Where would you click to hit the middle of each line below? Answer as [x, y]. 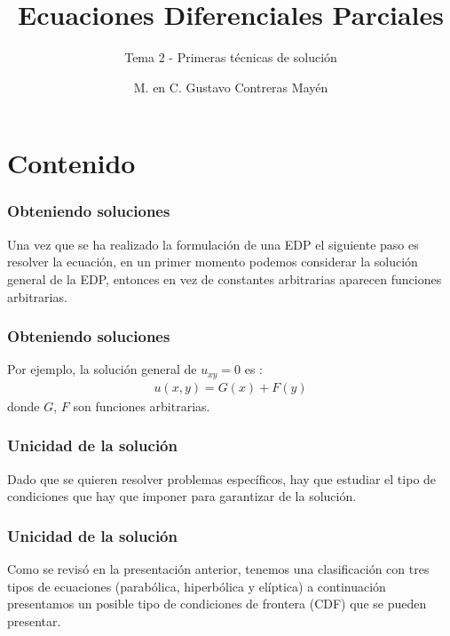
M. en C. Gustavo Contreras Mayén [231, 87]
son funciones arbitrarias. [142, 405]
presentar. [34, 620]
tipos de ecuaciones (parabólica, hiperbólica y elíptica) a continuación [197, 586]
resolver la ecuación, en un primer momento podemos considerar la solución [213, 262]
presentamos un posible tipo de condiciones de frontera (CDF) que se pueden [217, 604]
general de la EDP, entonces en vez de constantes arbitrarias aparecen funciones [225, 278]
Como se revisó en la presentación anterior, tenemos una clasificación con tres [218, 569]
